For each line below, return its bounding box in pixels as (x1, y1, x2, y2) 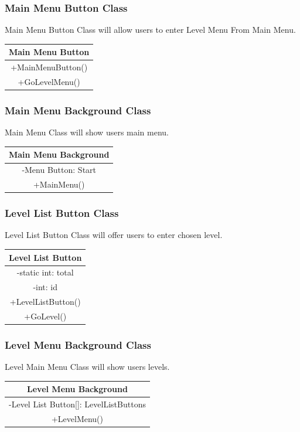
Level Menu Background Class (5, 337, 151, 352)
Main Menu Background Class (5, 103, 151, 118)
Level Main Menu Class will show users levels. (5, 360, 170, 373)
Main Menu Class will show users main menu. (5, 126, 169, 138)
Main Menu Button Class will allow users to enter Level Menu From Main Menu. (5, 23, 296, 36)
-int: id (33, 281, 57, 293)
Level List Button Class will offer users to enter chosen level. (5, 229, 223, 241)
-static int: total (16, 266, 74, 278)
